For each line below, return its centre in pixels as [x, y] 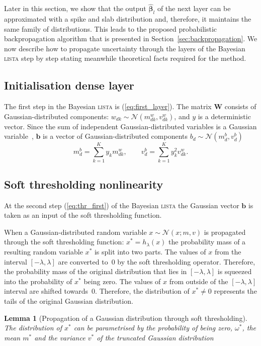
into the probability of [38, 281]
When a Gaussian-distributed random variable [75, 232]
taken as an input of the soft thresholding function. [83, 215]
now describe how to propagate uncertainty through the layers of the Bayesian [125, 48]
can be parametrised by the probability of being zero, [153, 328]
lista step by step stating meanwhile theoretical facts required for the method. [125, 58]
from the [228, 252]
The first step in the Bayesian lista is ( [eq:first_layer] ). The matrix [108, 106]
